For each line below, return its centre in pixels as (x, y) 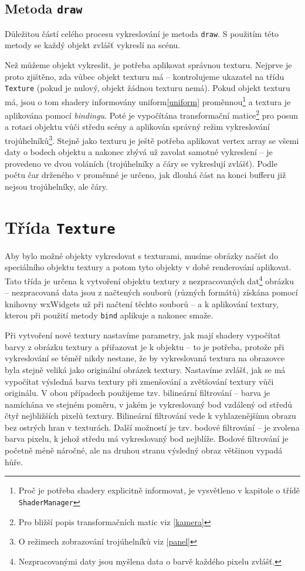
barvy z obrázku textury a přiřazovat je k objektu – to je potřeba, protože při (145, 346)
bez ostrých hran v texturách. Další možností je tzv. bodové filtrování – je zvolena (152, 427)
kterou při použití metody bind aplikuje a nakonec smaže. (109, 315)
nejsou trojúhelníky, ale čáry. (56, 186)
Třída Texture (60, 226)
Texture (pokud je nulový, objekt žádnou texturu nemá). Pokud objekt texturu (148, 88)
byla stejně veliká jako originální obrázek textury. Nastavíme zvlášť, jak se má (145, 369)
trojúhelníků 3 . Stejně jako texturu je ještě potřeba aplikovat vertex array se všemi (152, 139)
